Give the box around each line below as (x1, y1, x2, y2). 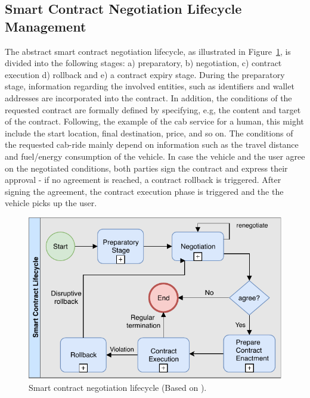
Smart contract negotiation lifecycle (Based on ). (29, 381, 207, 393)
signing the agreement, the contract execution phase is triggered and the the (5, 185, 284, 197)
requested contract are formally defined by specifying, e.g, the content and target (5, 103, 301, 116)
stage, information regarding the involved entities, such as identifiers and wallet (5, 80, 294, 92)
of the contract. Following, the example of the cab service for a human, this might (5, 115, 304, 128)
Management (5, 17, 86, 35)
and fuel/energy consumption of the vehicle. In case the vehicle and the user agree (5, 150, 305, 162)
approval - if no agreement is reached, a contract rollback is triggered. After (5, 173, 281, 186)
